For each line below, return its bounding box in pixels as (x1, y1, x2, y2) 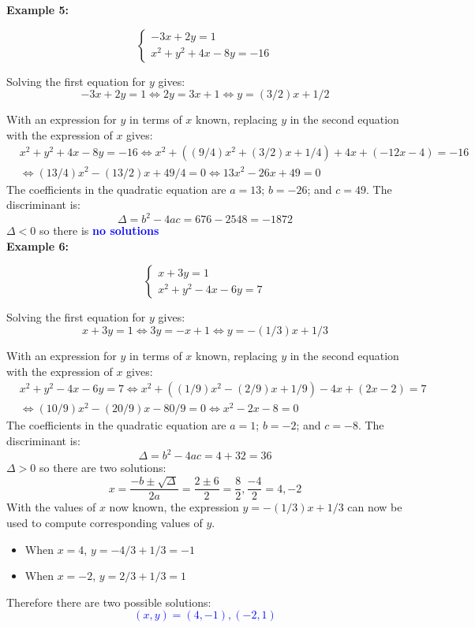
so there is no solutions (39, 222, 159, 239)
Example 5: (6, 2, 69, 17)
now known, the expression (109, 499, 239, 515)
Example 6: (6, 237, 69, 254)
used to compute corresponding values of (6, 515, 203, 531)
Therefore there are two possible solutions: (6, 593, 211, 610)
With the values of (6, 499, 96, 515)
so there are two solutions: (39, 459, 166, 475)
